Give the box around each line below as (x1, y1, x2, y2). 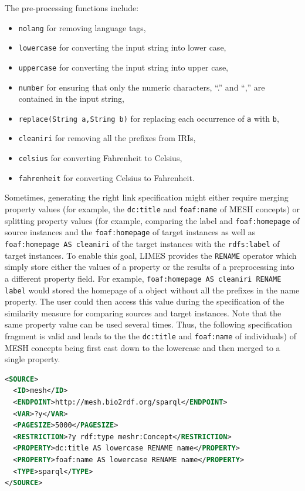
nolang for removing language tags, (18, 21, 146, 34)
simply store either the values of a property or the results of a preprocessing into (5, 260, 294, 273)
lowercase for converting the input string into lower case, (18, 41, 226, 54)
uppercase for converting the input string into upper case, (18, 61, 229, 73)
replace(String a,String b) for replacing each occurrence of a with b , (18, 112, 279, 124)
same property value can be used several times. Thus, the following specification (5, 318, 293, 330)
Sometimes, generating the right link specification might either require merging (5, 191, 289, 203)
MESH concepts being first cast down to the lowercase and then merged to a (5, 341, 280, 353)
